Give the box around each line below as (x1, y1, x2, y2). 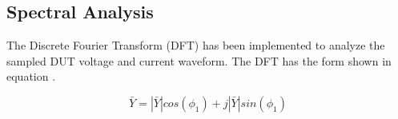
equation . (6, 68, 56, 85)
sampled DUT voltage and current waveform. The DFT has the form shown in (6, 52, 392, 69)
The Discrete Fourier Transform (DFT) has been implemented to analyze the (6, 37, 385, 54)
